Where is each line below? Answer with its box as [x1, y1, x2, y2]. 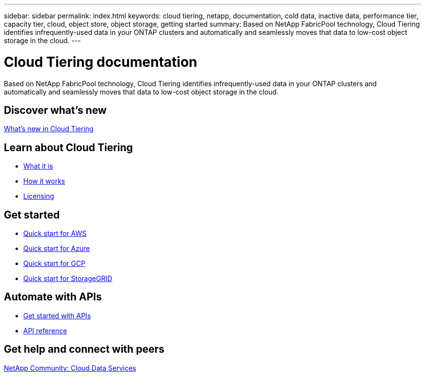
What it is [23, 162, 53, 171]
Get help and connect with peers [4, 343, 164, 356]
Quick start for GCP [23, 259, 85, 268]
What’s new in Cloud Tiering [4, 125, 94, 133]
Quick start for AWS [23, 229, 86, 238]
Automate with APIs [4, 291, 102, 303]
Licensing [23, 192, 54, 201]
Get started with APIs [23, 311, 91, 320]
